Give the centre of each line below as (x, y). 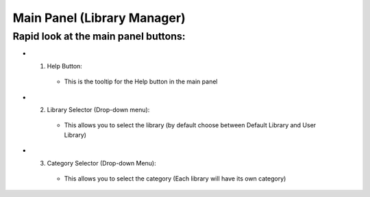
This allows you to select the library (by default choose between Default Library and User (190, 125)
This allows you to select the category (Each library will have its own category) (175, 179)
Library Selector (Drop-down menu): (98, 109)
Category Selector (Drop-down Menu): (102, 163)
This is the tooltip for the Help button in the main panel (141, 81)
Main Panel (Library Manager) (99, 18)
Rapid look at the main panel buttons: (99, 36)
